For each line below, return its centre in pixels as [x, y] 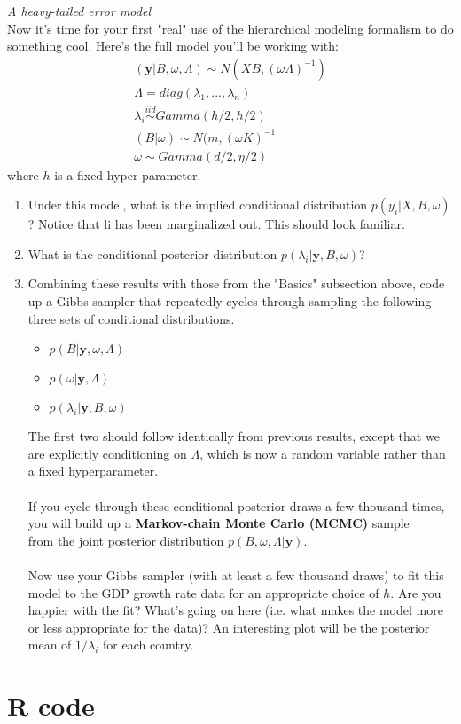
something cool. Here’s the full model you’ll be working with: [173, 46]
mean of [50, 645]
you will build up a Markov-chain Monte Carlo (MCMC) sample [219, 523]
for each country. [148, 645]
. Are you [416, 592]
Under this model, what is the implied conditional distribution [198, 205]
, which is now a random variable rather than [323, 453]
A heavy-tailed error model [79, 11]
